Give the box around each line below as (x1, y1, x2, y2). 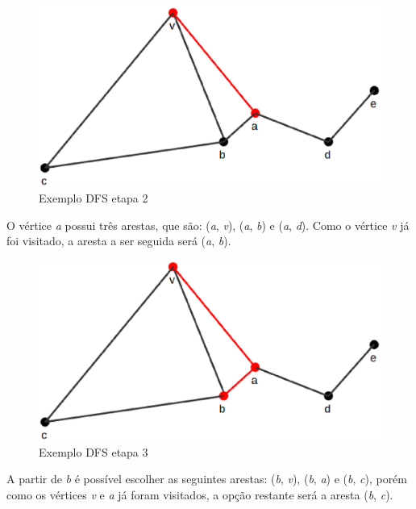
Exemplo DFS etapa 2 (39, 189, 148, 206)
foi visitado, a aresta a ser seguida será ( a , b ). (6, 232, 231, 249)
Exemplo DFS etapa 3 (39, 443, 148, 460)
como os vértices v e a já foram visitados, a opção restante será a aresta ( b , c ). (6, 486, 393, 503)
